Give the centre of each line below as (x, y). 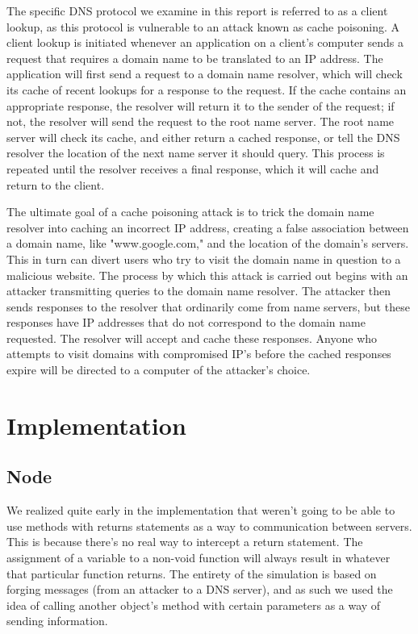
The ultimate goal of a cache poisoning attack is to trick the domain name (190, 212)
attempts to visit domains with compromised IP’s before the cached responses (199, 354)
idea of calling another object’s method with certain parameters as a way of (194, 605)
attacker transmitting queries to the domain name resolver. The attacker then (199, 291)
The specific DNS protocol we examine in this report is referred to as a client (197, 10)
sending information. (57, 621)
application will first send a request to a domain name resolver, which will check (205, 74)
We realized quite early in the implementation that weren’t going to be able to (201, 510)
